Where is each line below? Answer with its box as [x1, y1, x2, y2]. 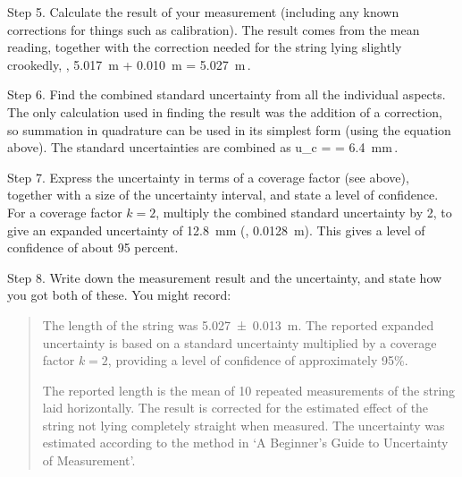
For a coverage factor [7, 202, 122, 221]
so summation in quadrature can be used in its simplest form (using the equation [7, 120, 451, 139]
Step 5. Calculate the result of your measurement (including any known [7, 3, 399, 21]
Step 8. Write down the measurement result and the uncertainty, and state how [7, 268, 442, 286]
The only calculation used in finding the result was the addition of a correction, [7, 102, 442, 121]
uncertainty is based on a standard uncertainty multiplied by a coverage [42, 333, 437, 352]
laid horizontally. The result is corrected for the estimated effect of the [42, 398, 429, 417]
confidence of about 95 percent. [7, 238, 179, 257]
